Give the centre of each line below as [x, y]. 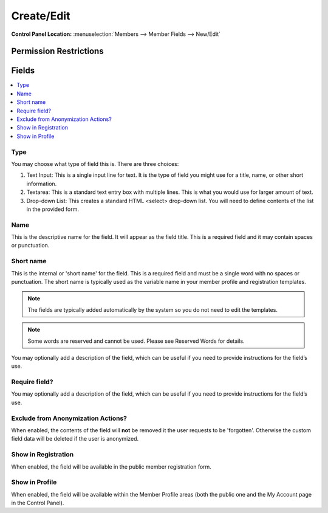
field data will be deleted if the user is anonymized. [75, 439]
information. [42, 184]
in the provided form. [53, 209]
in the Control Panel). [38, 503]
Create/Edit [41, 16]
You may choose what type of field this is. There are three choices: [95, 164]
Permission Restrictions [57, 51]
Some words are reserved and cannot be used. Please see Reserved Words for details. [136, 341]
